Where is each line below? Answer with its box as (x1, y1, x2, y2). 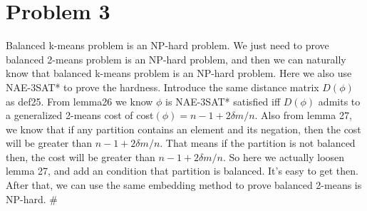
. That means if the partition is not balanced (160, 135, 356, 150)
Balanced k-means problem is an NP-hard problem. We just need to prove (6, 38, 329, 53)
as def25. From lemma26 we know (6, 93, 153, 108)
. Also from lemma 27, (254, 108, 352, 123)
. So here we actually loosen (223, 149, 345, 164)
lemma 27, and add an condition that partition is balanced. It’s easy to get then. (6, 163, 358, 178)
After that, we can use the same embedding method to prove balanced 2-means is (6, 177, 362, 192)
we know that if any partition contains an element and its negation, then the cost (6, 121, 361, 136)
